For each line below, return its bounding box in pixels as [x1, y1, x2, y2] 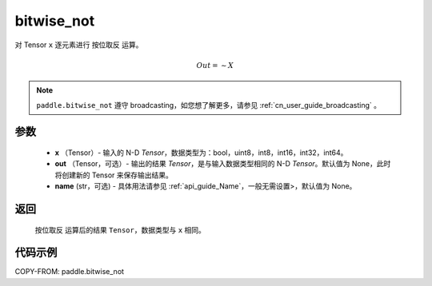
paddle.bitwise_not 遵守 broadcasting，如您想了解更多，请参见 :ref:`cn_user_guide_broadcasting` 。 [36, 100, 382, 109]
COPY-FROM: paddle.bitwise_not [14, 267, 124, 276]
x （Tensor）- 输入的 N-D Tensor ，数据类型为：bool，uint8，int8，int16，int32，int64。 [54, 148, 348, 157]
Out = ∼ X [196, 61, 234, 70]
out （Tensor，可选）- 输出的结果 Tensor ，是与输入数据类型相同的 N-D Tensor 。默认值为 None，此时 [54, 159, 391, 169]
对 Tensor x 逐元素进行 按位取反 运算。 [14, 40, 143, 50]
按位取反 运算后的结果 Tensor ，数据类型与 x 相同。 [34, 224, 206, 235]
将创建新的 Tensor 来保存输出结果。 [54, 170, 174, 180]
